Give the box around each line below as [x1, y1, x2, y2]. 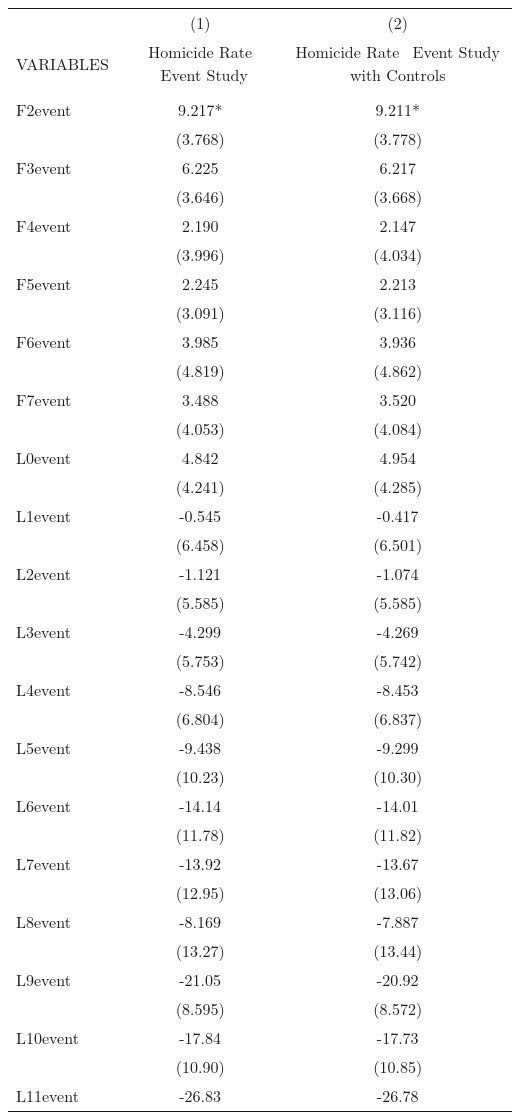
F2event [16, 98, 72, 121]
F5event [16, 272, 72, 295]
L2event [16, 562, 71, 585]
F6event [16, 330, 72, 353]
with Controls [349, 63, 446, 86]
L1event [16, 504, 71, 527]
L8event [16, 910, 71, 933]
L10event [16, 1026, 79, 1049]
